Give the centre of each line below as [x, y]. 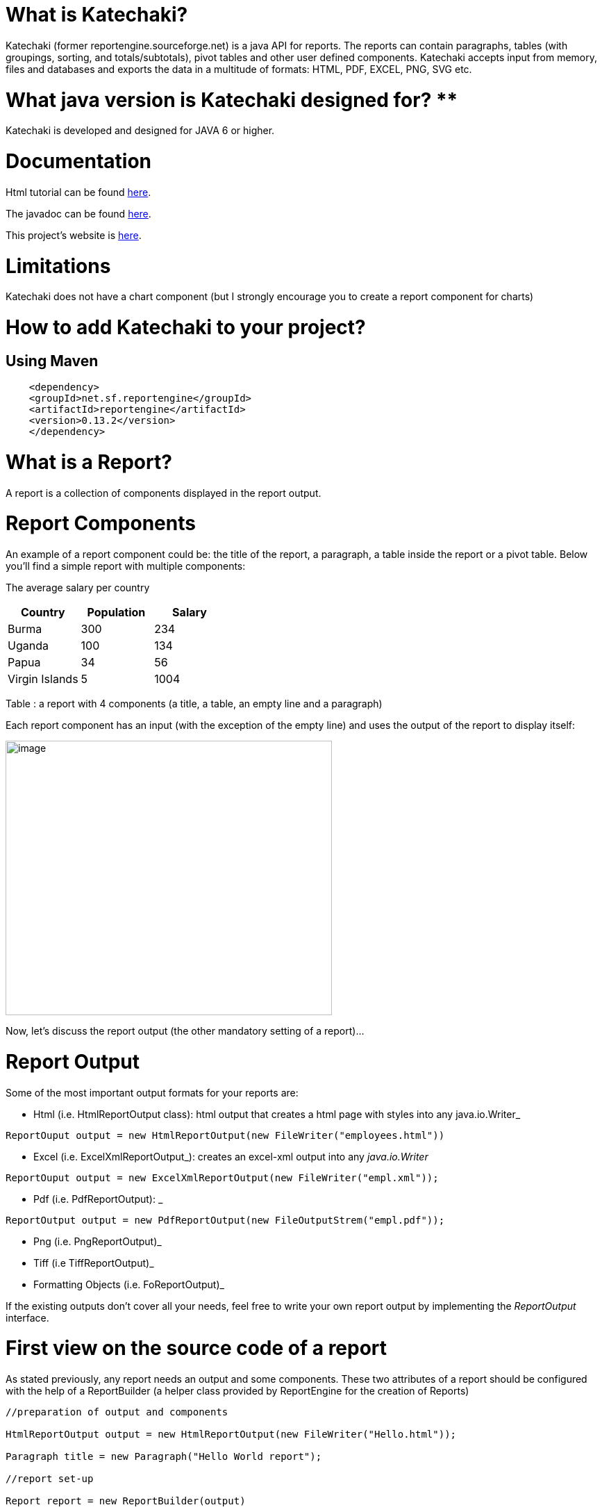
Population [116, 613]
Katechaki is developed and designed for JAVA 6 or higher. [140, 131]
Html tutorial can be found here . [78, 192]
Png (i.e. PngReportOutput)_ [98, 1241]
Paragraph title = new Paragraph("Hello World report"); [164, 1457]
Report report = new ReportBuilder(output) [126, 1501]
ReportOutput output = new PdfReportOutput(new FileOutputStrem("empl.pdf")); [225, 1220]
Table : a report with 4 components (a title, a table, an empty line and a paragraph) [194, 704]
